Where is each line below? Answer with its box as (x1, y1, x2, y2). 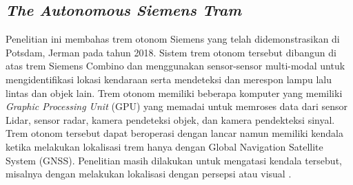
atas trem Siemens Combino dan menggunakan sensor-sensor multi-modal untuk (6, 58, 345, 73)
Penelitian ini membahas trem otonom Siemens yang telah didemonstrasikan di (6, 32, 340, 46)
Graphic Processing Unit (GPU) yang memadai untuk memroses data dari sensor (6, 99, 348, 113)
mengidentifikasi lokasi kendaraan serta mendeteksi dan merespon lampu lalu (6, 72, 332, 86)
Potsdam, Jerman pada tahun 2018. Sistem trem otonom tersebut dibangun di (6, 45, 336, 59)
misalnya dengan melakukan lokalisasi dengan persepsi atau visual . (6, 166, 292, 181)
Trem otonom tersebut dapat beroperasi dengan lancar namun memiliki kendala (6, 126, 343, 140)
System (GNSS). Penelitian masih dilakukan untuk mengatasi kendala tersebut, (6, 153, 342, 167)
